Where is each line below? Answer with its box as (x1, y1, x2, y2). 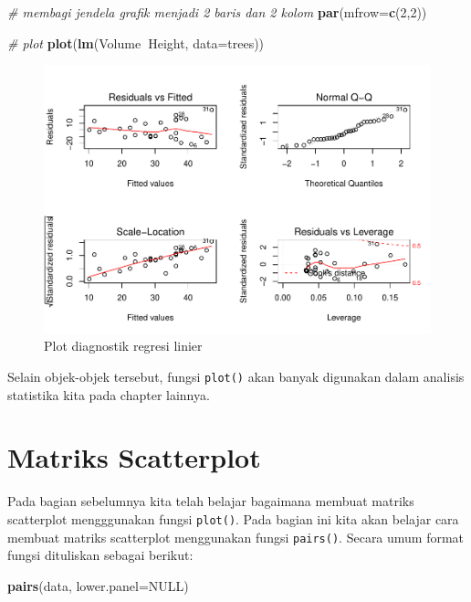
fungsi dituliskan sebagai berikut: (7, 545, 194, 565)
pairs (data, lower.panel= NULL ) (7, 576, 189, 595)
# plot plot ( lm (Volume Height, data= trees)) (7, 33, 265, 52)
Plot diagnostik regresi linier (44, 336, 203, 355)
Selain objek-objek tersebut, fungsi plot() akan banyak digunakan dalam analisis (7, 366, 465, 385)
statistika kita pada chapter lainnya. (7, 385, 210, 404)
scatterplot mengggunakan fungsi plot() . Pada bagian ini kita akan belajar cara (7, 509, 459, 528)
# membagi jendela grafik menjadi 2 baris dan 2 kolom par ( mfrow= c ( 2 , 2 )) (7, 3, 427, 21)
